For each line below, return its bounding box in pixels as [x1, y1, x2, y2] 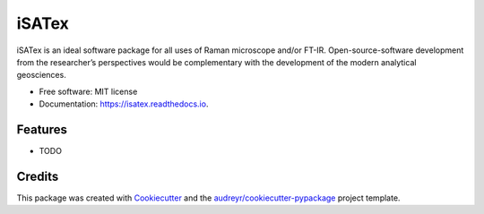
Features [16, 122, 67, 137]
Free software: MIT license [39, 86, 138, 97]
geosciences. [16, 70, 66, 81]
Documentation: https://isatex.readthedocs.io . [39, 98, 209, 109]
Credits [16, 168, 59, 184]
